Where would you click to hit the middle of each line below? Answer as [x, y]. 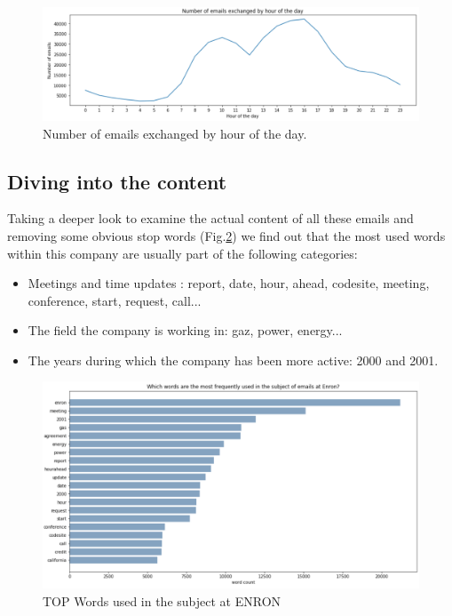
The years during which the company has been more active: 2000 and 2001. [233, 360]
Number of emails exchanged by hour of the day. [175, 133]
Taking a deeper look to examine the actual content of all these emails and [210, 218]
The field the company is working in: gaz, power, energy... [185, 330]
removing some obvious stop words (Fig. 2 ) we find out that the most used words [226, 235]
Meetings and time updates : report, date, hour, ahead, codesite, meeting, [229, 283]
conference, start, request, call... [115, 300]
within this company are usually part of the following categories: [182, 253]
